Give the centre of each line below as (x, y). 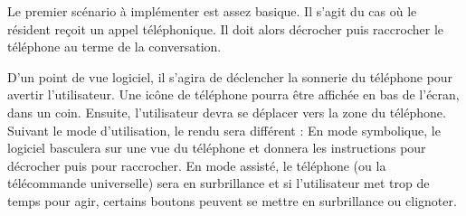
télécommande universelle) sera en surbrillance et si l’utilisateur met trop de (219, 183)
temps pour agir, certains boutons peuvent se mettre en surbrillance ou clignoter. (232, 200)
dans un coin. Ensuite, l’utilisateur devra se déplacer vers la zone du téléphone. (227, 112)
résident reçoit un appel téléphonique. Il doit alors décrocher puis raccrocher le (225, 28)
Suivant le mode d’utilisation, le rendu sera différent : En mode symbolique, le (224, 130)
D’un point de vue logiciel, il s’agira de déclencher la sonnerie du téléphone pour (230, 76)
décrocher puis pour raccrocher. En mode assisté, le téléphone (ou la (197, 165)
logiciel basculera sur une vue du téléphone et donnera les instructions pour (217, 148)
